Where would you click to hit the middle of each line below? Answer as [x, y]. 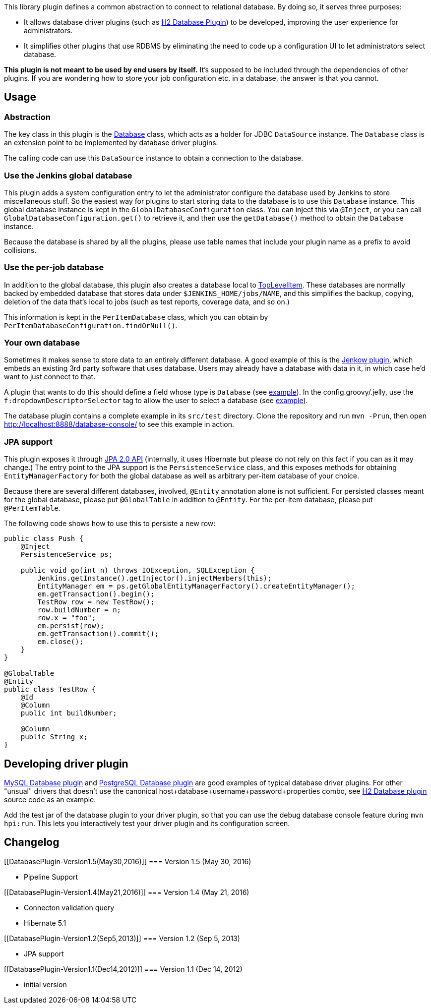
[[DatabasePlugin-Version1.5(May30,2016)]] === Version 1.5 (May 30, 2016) [128, 861]
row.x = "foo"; [67, 618]
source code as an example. [50, 800]
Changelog [32, 842]
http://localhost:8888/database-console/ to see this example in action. [119, 424]
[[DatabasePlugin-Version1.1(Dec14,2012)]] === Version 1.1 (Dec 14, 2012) [123, 969]
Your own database [42, 343]
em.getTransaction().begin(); [96, 594]
